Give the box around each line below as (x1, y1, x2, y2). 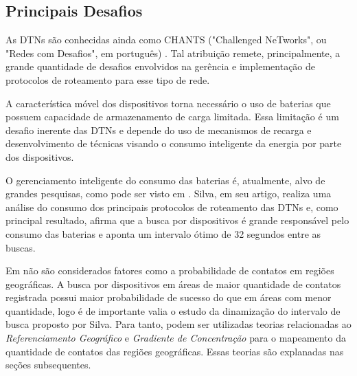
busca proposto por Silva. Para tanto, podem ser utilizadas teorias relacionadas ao (5, 317, 352, 331)
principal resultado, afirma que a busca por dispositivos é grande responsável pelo (5, 213, 349, 228)
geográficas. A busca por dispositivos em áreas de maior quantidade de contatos (5, 276, 341, 291)
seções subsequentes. (5, 357, 91, 372)
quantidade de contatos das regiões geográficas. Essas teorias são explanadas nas (5, 344, 344, 358)
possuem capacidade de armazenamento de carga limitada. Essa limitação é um (5, 109, 339, 124)
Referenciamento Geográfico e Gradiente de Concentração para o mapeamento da (5, 331, 346, 345)
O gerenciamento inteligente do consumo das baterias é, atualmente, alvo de (5, 173, 325, 187)
